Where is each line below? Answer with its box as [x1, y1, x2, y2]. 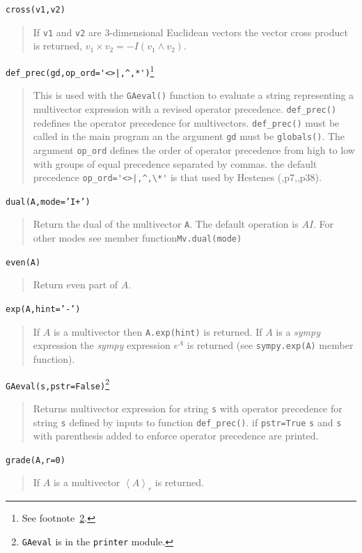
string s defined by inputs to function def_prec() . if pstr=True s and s [33, 414, 342, 429]
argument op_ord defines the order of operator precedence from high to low [33, 142, 355, 157]
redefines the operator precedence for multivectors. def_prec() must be [33, 115, 340, 130]
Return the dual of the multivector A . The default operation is [33, 217, 299, 231]
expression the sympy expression [33, 338, 171, 352]
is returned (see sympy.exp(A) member [187, 338, 354, 352]
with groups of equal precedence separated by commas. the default [33, 156, 317, 171]
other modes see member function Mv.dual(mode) [33, 231, 242, 245]
